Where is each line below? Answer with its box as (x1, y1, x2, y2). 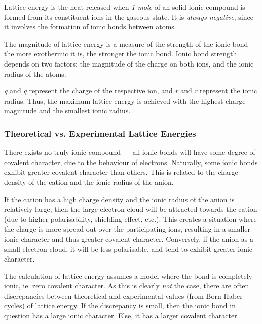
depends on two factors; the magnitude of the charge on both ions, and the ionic (4, 58, 254, 69)
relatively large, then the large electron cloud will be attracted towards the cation (4, 204, 257, 214)
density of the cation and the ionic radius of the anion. (4, 176, 174, 187)
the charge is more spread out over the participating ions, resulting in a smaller (4, 223, 250, 234)
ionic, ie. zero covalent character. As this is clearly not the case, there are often (4, 280, 249, 291)
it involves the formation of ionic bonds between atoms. (4, 21, 176, 32)
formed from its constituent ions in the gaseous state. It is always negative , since (4, 11, 253, 22)
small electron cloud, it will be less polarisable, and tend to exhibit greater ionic (4, 243, 253, 254)
